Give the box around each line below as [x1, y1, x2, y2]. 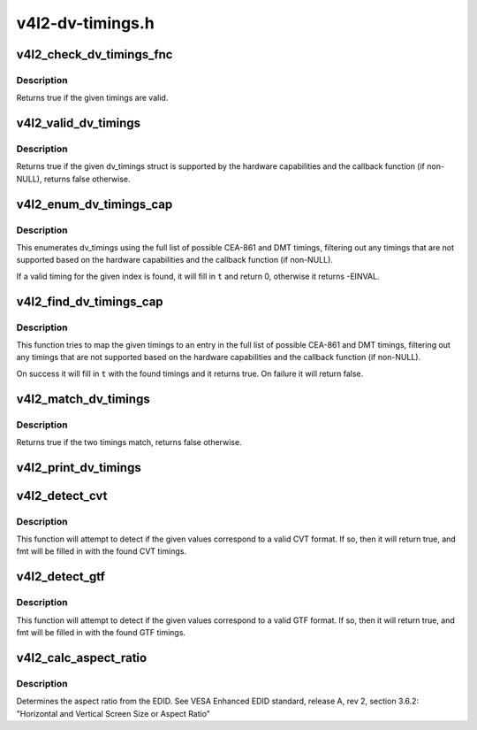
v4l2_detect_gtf [16, 569, 106, 584]
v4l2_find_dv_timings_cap [16, 294, 163, 309]
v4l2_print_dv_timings [16, 460, 141, 475]
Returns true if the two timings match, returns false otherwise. [16, 436, 242, 447]
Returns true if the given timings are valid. [16, 93, 169, 104]
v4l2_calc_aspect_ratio [16, 650, 148, 665]
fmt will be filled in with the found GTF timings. [16, 627, 185, 637]
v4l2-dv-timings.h [16, 13, 155, 33]
